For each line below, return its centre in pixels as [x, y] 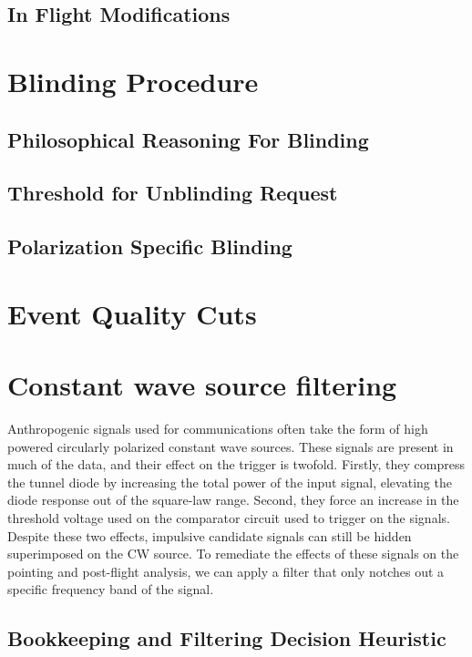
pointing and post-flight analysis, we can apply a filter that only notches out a [226, 571]
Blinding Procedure [133, 81]
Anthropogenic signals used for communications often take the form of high [218, 428]
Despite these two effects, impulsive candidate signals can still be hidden [210, 535]
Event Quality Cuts [132, 313]
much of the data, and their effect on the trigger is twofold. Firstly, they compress [236, 464]
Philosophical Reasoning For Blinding [188, 139]
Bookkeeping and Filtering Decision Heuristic [227, 638]
